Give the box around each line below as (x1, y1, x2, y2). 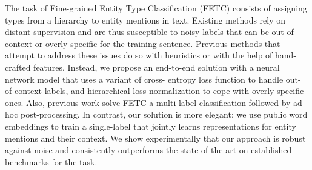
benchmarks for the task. (5, 155, 98, 168)
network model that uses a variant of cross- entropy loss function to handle (5, 72, 284, 85)
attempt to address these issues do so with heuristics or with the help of (5, 49, 273, 61)
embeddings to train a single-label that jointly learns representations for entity (5, 119, 296, 132)
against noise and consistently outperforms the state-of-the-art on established (5, 143, 292, 156)
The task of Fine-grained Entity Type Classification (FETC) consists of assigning (5, 2, 307, 14)
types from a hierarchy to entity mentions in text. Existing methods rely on (5, 13, 286, 26)
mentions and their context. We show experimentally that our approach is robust (5, 131, 306, 144)
